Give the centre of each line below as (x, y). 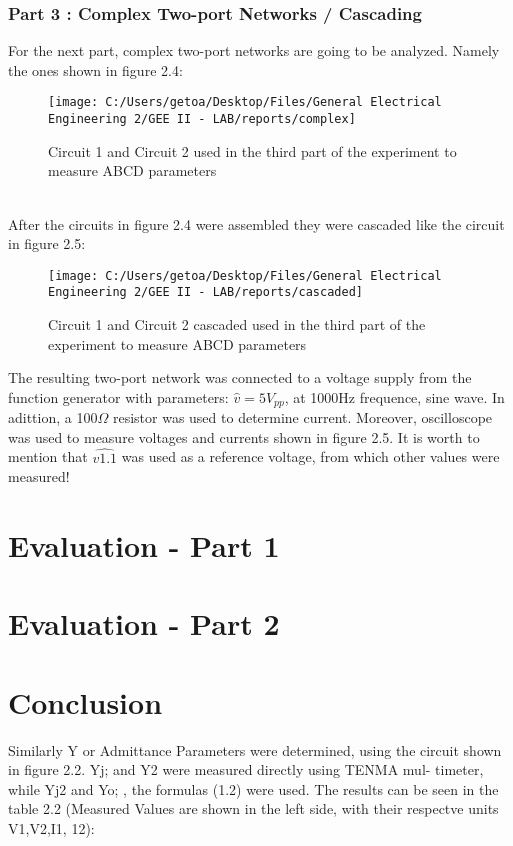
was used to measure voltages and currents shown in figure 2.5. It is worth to (244, 436)
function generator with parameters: (118, 396)
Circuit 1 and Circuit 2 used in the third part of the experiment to (252, 150)
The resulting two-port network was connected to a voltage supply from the (240, 377)
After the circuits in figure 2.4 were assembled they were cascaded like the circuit (256, 223)
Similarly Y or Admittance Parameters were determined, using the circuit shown (255, 749)
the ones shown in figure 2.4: (95, 69)
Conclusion (85, 701)
